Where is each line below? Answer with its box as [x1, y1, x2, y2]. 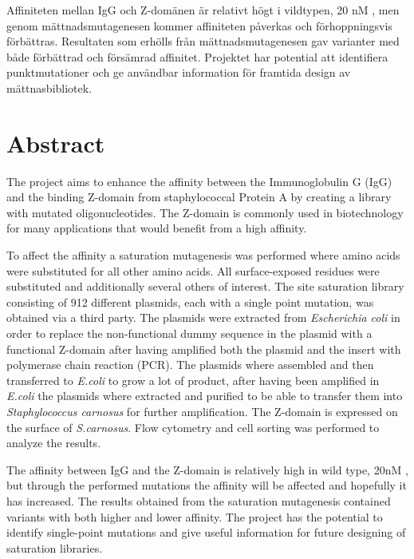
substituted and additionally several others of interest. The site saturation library [6, 278, 404, 295]
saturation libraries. [6, 539, 103, 556]
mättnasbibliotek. [6, 79, 93, 96]
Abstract [6, 126, 105, 159]
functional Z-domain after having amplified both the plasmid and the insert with [6, 340, 401, 357]
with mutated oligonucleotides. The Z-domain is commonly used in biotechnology [6, 204, 404, 220]
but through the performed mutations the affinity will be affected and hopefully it [6, 477, 407, 494]
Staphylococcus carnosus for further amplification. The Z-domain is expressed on [6, 403, 398, 419]
